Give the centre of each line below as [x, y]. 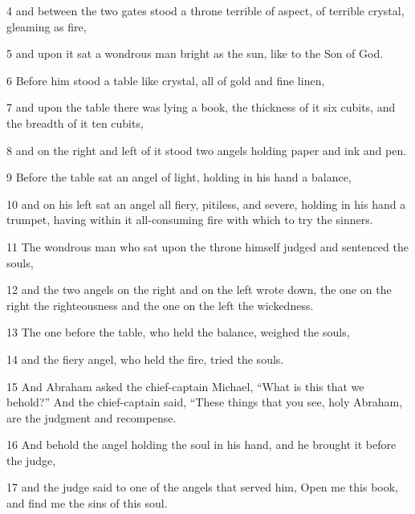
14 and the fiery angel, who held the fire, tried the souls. [145, 359]
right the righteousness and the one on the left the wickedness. [160, 305]
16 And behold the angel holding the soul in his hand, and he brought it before [201, 445]
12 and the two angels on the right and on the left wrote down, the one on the [199, 290]
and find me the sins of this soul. [87, 503]
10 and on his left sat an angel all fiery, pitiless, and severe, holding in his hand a [206, 204]
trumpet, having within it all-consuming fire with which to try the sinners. [190, 220]
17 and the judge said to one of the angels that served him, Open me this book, [203, 487]
